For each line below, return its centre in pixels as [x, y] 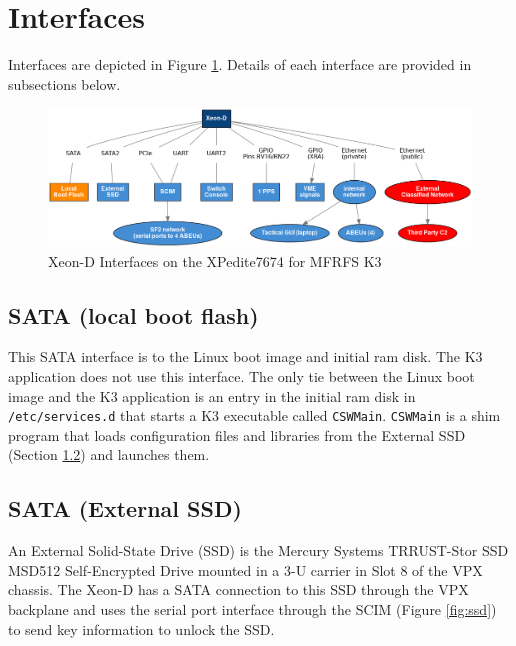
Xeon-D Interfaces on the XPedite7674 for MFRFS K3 [215, 260]
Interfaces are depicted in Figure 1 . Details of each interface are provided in [240, 64]
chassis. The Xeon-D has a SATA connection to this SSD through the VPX [238, 589]
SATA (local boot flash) [133, 314]
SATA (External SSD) [125, 508]
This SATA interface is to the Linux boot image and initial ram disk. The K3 [245, 356]
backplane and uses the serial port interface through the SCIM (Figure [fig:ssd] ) [252, 609]
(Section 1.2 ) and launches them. [109, 454]
